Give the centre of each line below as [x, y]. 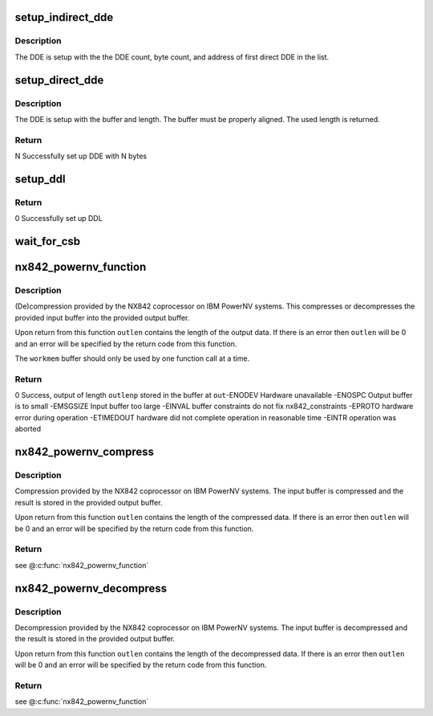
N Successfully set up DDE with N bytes [81, 156]
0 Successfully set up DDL [59, 219]
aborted [28, 429]
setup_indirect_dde [64, 17]
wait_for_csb [48, 241]
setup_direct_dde [59, 80]
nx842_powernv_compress [85, 452]
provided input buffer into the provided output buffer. [102, 317]
